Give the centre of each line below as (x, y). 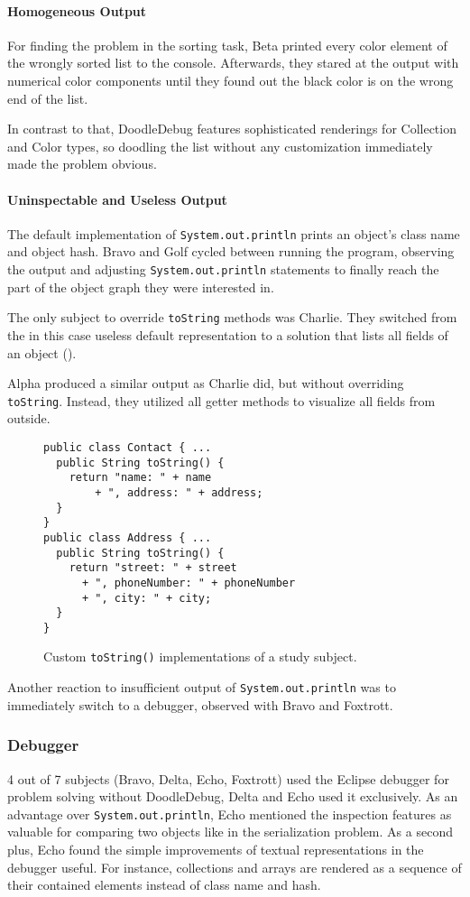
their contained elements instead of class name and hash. (164, 885)
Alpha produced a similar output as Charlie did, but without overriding (206, 383)
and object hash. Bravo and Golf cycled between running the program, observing (231, 251)
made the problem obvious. (82, 164)
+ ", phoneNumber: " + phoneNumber (189, 583)
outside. (29, 418)
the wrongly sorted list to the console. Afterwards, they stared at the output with (233, 63)
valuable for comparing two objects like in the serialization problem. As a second (230, 832)
